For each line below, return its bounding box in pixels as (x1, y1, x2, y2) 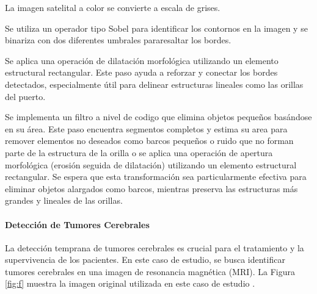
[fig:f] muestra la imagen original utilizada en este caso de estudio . (5, 277, 255, 290)
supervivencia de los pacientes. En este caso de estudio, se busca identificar (5, 253, 285, 266)
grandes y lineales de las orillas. (5, 194, 123, 207)
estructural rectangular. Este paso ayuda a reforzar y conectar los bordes (5, 66, 278, 79)
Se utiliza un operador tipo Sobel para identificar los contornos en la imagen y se (5, 21, 308, 34)
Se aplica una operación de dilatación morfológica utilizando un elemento (5, 54, 279, 66)
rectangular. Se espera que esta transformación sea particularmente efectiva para (5, 170, 307, 183)
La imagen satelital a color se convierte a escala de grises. (5, 1, 220, 13)
